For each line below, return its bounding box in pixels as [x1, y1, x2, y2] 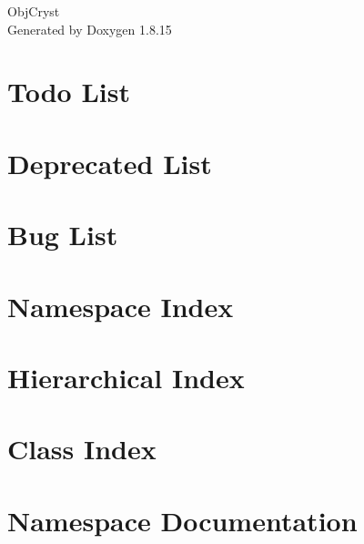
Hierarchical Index [7, 358, 245, 395]
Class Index [7, 430, 157, 467]
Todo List [7, 73, 130, 110]
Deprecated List [7, 144, 212, 181]
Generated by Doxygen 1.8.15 [7, 19, 172, 38]
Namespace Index [7, 287, 234, 324]
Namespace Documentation [7, 501, 358, 539]
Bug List [7, 216, 118, 253]
